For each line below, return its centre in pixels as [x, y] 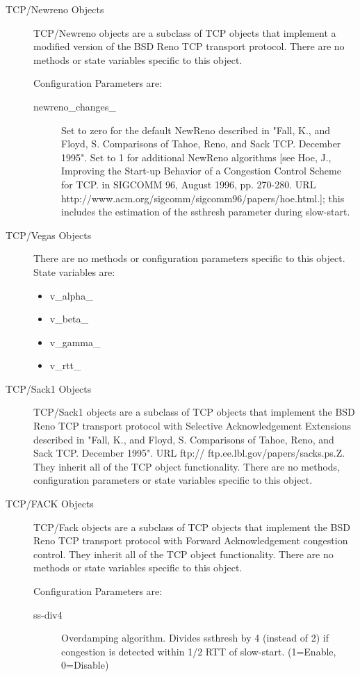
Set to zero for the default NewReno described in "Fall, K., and [196, 130]
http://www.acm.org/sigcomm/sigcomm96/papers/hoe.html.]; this [203, 198]
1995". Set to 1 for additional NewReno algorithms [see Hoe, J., [196, 157]
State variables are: [74, 271]
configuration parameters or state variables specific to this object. [173, 480]
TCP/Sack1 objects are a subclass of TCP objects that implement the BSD [194, 412]
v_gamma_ [75, 342]
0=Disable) [85, 665]
